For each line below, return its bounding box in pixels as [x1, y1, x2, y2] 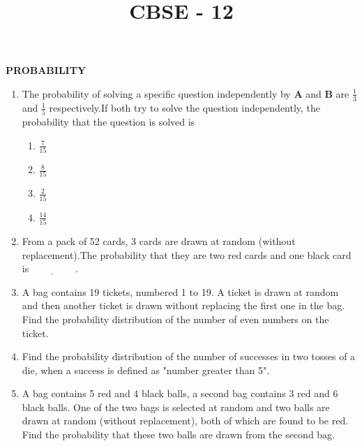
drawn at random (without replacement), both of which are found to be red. [22, 413, 349, 428]
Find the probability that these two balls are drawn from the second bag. [22, 427, 335, 442]
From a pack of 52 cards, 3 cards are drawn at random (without [22, 233, 296, 248]
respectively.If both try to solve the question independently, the [49, 100, 321, 114]
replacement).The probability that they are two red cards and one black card [22, 247, 352, 262]
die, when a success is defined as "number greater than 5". [22, 362, 270, 377]
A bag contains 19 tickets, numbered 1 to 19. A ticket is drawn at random [22, 284, 339, 299]
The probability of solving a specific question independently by [22, 86, 291, 101]
